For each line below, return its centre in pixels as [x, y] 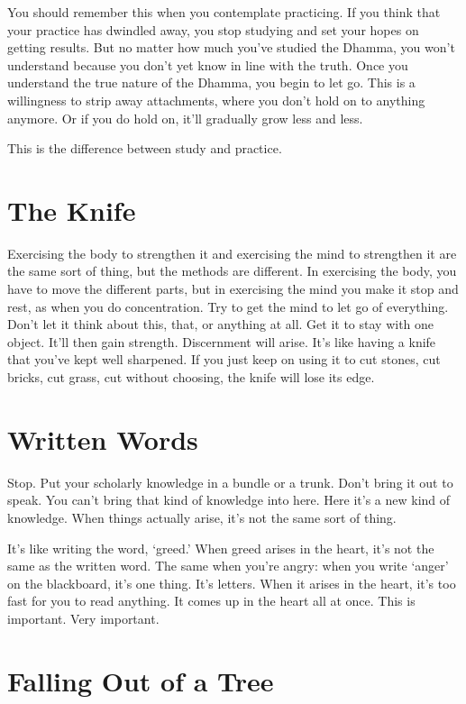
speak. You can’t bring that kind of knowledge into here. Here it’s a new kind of [229, 500]
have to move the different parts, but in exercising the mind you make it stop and [233, 289]
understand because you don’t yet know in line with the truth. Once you [208, 64]
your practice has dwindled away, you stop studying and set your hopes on [213, 29]
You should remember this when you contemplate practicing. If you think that [224, 12]
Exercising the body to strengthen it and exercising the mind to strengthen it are [232, 253]
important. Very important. [83, 618]
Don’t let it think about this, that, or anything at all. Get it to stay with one [221, 324]
